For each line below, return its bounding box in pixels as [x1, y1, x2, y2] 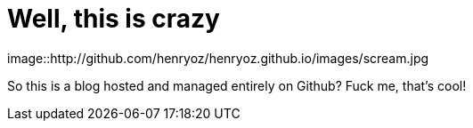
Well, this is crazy [7, 4, 220, 34]
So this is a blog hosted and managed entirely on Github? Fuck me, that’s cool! [7, 77, 467, 93]
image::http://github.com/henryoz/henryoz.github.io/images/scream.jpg [7, 50, 429, 66]
